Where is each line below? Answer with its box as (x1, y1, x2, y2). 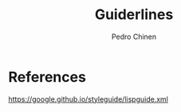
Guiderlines (94, 6, 174, 24)
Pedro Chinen (111, 32, 157, 41)
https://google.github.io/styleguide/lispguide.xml (8, 94, 169, 104)
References (8, 68, 86, 86)
